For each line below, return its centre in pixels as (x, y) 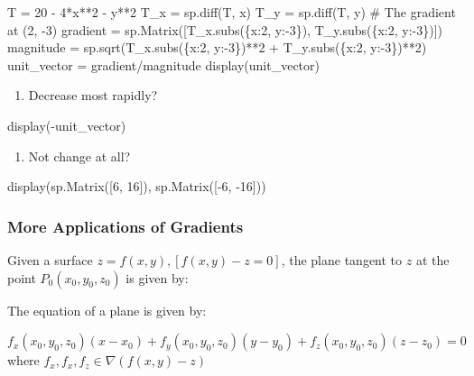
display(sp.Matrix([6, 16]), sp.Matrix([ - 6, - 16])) (137, 186)
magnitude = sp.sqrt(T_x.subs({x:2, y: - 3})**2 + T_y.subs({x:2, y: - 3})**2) (217, 47)
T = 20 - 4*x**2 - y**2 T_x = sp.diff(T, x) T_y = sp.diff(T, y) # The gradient (232, 12)
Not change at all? (79, 156)
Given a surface (50, 259)
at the (432, 259)
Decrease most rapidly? (93, 95)
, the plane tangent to (342, 259)
